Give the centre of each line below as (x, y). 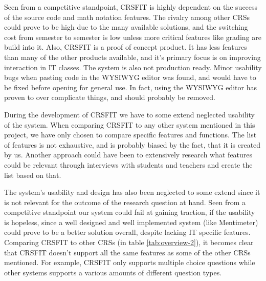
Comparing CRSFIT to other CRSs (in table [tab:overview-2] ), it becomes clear (129, 242)
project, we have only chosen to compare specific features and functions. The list (130, 135)
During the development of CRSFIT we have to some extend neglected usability (129, 114)
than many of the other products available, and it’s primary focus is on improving (132, 57)
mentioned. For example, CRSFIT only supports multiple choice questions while (130, 262)
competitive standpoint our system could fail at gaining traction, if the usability (130, 212)
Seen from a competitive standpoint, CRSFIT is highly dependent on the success (131, 7)
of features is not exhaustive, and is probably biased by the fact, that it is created (132, 144)
